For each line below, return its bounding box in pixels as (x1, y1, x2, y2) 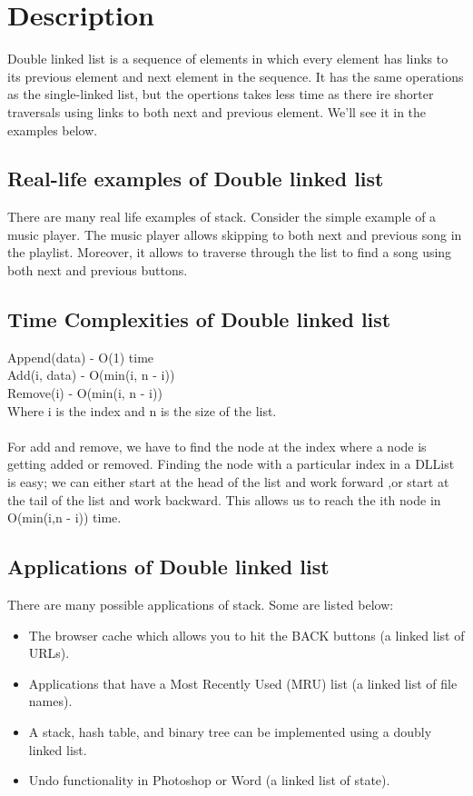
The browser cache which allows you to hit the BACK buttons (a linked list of (28, 625, 465, 644)
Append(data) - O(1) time (7, 347, 154, 366)
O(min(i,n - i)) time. (7, 508, 122, 527)
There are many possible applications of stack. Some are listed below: (7, 595, 394, 614)
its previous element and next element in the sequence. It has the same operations (7, 66, 464, 85)
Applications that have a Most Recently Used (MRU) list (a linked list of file (28, 673, 458, 692)
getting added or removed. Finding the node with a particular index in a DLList (7, 454, 455, 473)
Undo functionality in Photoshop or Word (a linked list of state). (28, 771, 390, 790)
